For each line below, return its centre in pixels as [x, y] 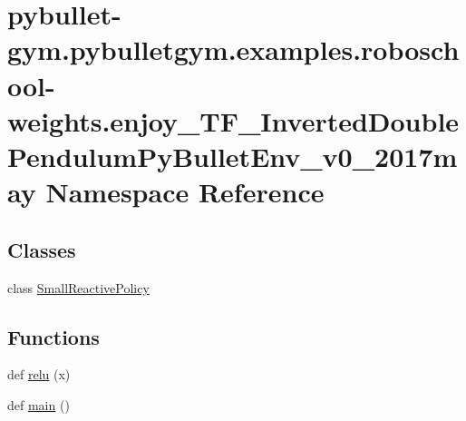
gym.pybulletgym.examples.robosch [233, 49]
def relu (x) [39, 374]
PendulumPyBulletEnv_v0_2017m [233, 156]
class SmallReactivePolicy [78, 287]
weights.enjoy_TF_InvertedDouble [233, 120]
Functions [53, 336]
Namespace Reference [185, 192]
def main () [39, 404]
